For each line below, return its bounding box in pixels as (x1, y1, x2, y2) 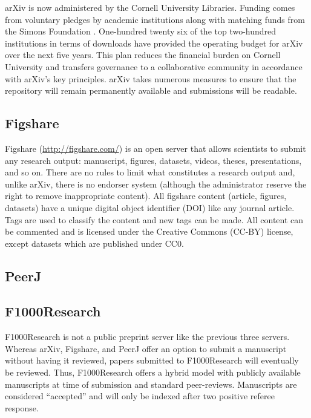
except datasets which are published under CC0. (5, 237, 184, 249)
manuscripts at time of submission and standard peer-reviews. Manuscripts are (5, 377, 297, 390)
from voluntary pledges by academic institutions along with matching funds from (5, 13, 305, 25)
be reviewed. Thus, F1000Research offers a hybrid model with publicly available (5, 366, 301, 379)
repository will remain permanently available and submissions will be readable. (5, 84, 297, 97)
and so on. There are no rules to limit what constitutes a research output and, (5, 166, 295, 178)
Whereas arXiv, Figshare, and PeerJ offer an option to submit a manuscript (5, 342, 287, 354)
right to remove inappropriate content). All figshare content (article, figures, (5, 189, 287, 202)
